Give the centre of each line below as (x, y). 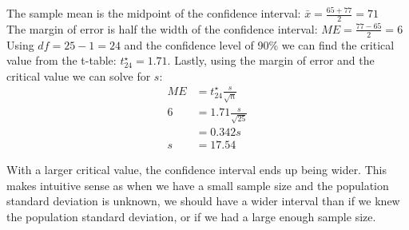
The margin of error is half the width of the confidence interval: (162, 28)
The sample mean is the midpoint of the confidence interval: (154, 13)
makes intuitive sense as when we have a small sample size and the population (198, 185)
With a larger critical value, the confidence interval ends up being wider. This (197, 170)
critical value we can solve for (79, 75)
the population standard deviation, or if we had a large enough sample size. (191, 217)
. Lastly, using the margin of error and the (271, 60)
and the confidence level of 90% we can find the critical (259, 44)
